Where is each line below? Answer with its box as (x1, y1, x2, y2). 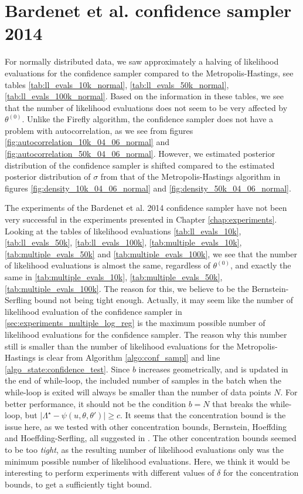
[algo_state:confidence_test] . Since (5, 362, 130, 375)
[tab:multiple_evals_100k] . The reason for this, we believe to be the (5, 282, 249, 294)
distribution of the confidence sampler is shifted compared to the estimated (5, 159, 275, 171)
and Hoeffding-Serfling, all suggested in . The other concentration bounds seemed (5, 432, 297, 444)
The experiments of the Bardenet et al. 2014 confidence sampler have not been (5, 201, 287, 214)
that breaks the (212, 397, 268, 409)
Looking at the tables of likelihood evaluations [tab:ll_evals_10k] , (5, 224, 241, 237)
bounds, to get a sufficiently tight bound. (5, 478, 152, 490)
